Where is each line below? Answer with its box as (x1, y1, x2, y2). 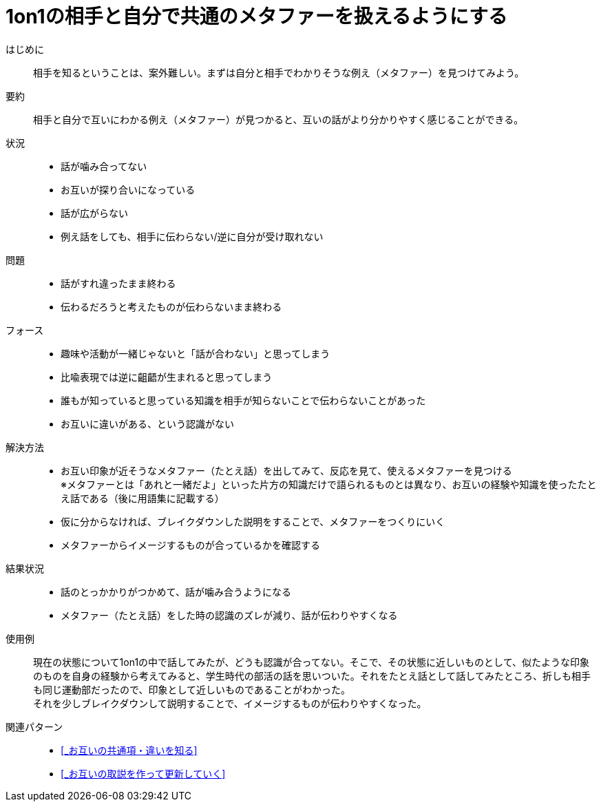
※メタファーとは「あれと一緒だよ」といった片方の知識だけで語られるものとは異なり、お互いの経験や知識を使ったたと (61, 478, 597, 490)
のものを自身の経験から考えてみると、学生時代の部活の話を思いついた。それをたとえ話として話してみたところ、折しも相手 (33, 669, 591, 682)
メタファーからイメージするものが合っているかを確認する (61, 538, 321, 551)
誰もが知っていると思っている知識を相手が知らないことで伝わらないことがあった (61, 394, 426, 406)
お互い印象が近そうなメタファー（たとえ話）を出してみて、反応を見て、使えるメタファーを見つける (61, 464, 512, 476)
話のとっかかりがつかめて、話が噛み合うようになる (61, 585, 291, 598)
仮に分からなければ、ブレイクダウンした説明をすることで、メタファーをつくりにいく (61, 515, 445, 527)
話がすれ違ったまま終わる (61, 277, 176, 289)
